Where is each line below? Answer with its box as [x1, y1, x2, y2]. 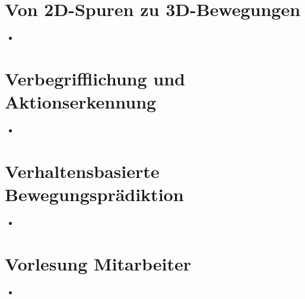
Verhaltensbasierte [5, 158, 160, 183]
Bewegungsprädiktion [5, 182, 184, 206]
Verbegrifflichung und [5, 66, 185, 90]
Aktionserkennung [5, 90, 157, 114]
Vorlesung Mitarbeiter [5, 251, 191, 275]
